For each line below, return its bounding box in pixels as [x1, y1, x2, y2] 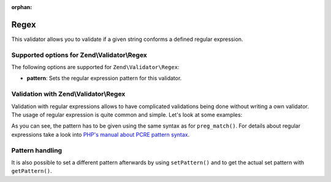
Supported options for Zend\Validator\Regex [11, 51, 147, 59]
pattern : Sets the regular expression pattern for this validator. [26, 75, 182, 82]
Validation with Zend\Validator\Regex [11, 90, 126, 98]
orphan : [11, 4, 32, 10]
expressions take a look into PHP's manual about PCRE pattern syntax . [11, 131, 190, 138]
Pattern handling [11, 146, 63, 155]
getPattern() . [11, 167, 52, 175]
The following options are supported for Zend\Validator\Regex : [11, 64, 180, 71]
